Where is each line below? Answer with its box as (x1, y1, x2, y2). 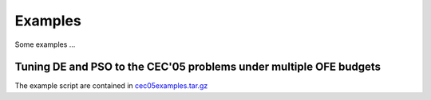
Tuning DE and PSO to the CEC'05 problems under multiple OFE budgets (14, 60, 382, 74)
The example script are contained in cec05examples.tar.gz (14, 81, 208, 90)
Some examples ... (14, 40, 76, 49)
